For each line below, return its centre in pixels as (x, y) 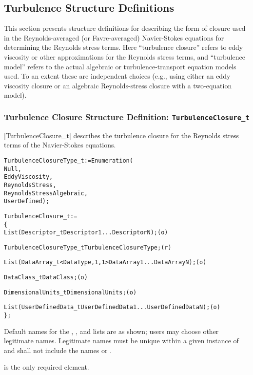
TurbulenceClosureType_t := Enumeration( (68, 160)
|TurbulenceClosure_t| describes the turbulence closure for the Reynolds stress (122, 135)
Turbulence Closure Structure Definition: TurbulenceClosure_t (127, 116)
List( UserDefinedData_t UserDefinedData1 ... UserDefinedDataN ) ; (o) (112, 307)
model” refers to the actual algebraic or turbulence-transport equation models (120, 66)
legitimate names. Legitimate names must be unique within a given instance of (121, 341)
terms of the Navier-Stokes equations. (60, 145)
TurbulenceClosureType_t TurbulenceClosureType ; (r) (88, 247)
